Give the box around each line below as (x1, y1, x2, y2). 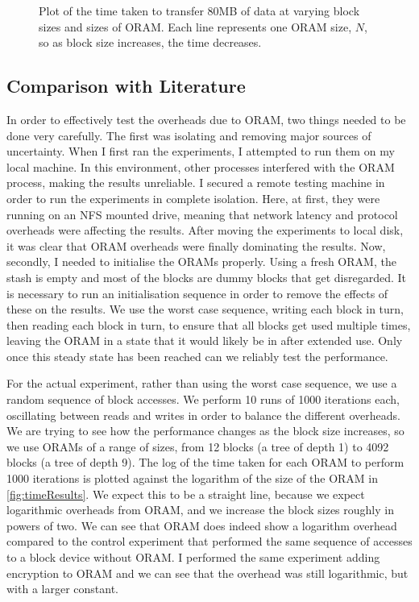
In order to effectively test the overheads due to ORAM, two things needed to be (6, 110, 406, 127)
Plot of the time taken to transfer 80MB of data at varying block (39, 2, 360, 19)
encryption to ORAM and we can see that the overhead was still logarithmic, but (6, 564, 409, 581)
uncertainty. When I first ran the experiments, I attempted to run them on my (6, 143, 395, 160)
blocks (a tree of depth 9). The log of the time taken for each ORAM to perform (6, 454, 404, 471)
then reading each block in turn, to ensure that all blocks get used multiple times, (6, 316, 411, 333)
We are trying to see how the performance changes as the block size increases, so (6, 422, 404, 439)
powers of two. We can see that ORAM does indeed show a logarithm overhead (6, 517, 397, 533)
